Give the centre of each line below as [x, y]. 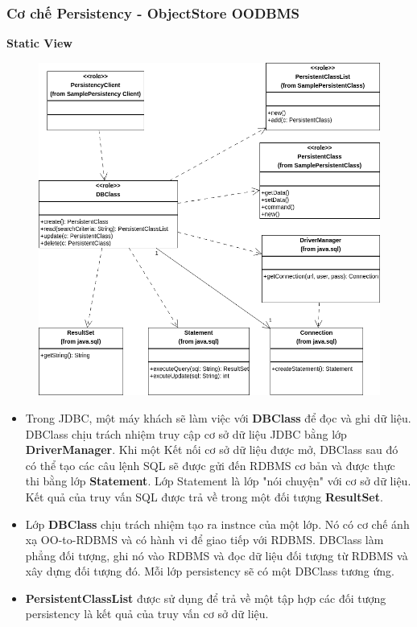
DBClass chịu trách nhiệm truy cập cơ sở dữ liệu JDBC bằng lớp [186, 433]
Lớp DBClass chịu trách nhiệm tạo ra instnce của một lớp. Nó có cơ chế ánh [217, 524]
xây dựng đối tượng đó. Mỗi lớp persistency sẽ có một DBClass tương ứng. [210, 571]
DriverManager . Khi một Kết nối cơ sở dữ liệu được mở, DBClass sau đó [212, 450]
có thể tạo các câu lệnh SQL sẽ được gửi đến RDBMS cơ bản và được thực [210, 465]
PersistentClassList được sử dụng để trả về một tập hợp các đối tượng [206, 598]
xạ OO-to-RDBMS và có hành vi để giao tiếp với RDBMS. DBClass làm [204, 540]
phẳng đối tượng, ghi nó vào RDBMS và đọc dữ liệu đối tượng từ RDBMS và [217, 555]
